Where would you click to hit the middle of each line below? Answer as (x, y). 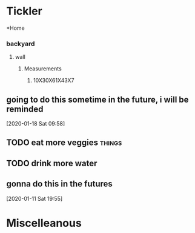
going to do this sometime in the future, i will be (97, 99)
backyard (21, 44)
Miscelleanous (44, 223)
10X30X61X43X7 (54, 81)
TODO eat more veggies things (64, 143)
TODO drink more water (52, 163)
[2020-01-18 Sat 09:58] (36, 124)
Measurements (43, 69)
